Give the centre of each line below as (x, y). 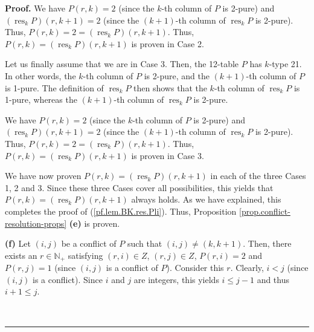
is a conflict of (132, 268)
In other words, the (40, 75)
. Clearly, (247, 268)
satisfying (85, 255)
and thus (273, 279)
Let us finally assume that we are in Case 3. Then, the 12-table (122, 64)
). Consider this (195, 268)
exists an (21, 255)
